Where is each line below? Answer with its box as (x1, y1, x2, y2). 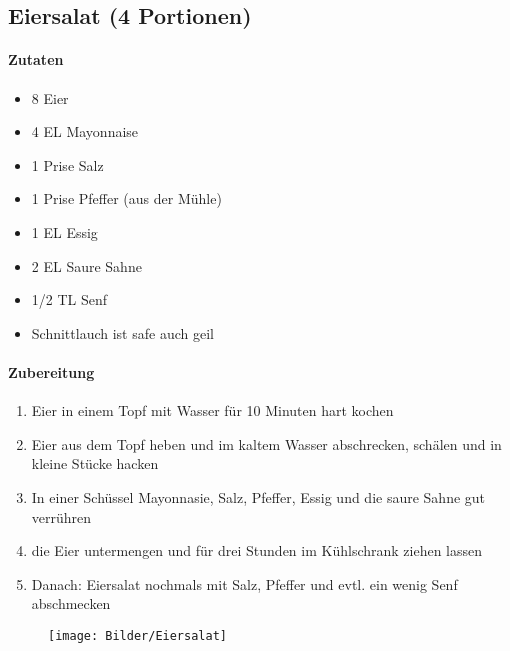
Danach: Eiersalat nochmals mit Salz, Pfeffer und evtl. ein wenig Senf (31, 573, 458, 594)
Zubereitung (8, 361, 95, 382)
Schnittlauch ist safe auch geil (31, 322, 214, 343)
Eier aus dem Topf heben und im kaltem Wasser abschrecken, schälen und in (31, 433, 502, 454)
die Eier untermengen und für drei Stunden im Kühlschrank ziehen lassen (31, 540, 483, 561)
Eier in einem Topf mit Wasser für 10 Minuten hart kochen (31, 400, 394, 421)
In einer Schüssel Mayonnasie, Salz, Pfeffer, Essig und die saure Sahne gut (31, 486, 486, 507)
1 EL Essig (31, 221, 98, 242)
